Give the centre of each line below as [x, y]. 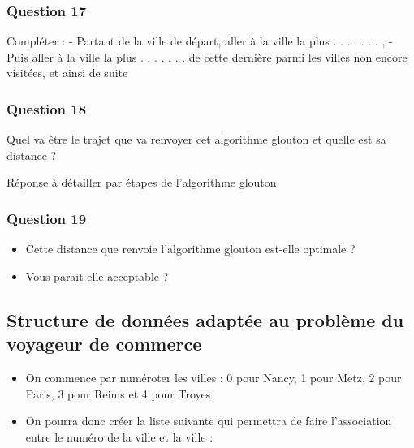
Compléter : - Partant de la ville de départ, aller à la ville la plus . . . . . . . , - [200, 41]
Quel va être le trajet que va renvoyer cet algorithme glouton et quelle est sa [196, 139]
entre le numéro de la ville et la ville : [119, 436]
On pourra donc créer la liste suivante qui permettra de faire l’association [209, 421]
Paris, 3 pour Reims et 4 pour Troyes [118, 393]
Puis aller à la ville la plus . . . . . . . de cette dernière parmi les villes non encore [207, 56]
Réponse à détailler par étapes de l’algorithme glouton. [143, 182]
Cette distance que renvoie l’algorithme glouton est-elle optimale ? [190, 249]
